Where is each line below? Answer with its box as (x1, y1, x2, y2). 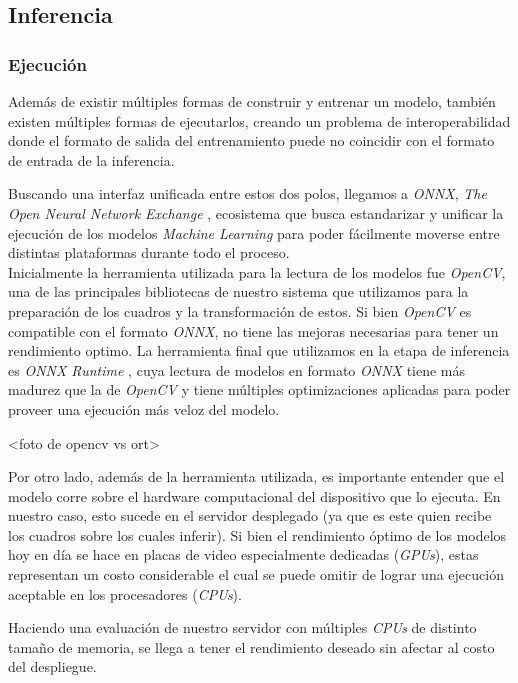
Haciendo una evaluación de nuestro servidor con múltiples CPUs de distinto (8, 617, 477, 638)
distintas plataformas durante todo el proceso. (8, 242, 290, 263)
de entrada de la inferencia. (8, 149, 175, 170)
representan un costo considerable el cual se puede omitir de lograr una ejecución (8, 564, 504, 585)
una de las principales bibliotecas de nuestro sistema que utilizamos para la (8, 281, 469, 302)
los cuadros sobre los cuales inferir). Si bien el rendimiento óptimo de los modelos (8, 524, 507, 545)
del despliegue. (8, 656, 97, 677)
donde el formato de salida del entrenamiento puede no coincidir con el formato (8, 130, 495, 151)
